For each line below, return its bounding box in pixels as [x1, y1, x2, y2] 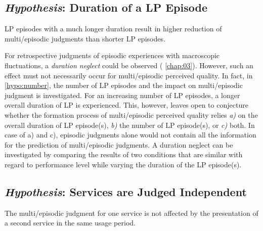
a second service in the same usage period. [5, 217, 136, 228]
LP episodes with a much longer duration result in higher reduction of [5, 23, 222, 34]
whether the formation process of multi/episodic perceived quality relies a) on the [5, 109, 258, 120]
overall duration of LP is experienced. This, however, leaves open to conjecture [5, 100, 248, 110]
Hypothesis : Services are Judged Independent [5, 183, 247, 199]
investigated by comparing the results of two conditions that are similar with [5, 149, 243, 160]
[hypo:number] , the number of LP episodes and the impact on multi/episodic [5, 80, 243, 90]
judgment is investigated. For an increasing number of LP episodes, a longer [5, 89, 240, 100]
